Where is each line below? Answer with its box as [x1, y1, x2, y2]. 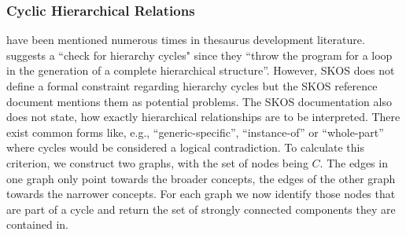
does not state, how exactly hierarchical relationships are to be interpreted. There [6, 108, 400, 125]
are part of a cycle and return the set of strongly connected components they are [6, 200, 396, 217]
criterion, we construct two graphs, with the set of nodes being [6, 154, 308, 171]
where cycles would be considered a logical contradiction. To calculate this [6, 139, 364, 156]
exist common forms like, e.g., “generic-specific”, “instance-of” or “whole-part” [6, 123, 384, 140]
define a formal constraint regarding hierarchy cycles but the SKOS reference [6, 78, 378, 94]
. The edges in [319, 154, 388, 171]
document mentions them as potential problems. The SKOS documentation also [6, 93, 392, 109]
